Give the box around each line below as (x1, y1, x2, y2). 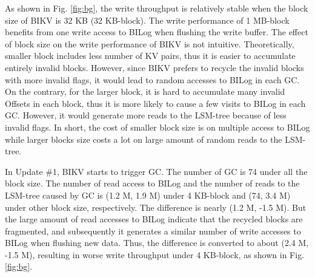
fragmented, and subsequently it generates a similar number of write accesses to (5, 224, 301, 237)
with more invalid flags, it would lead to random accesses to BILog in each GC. (5, 73, 300, 86)
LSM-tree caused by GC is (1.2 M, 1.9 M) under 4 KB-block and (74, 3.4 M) (5, 188, 291, 201)
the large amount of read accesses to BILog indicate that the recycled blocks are (5, 213, 303, 225)
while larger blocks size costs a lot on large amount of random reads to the (5, 132, 282, 145)
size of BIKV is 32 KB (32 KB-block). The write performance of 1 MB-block (5, 13, 290, 26)
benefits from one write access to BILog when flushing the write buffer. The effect (5, 26, 308, 38)
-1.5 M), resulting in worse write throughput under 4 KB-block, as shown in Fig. (5, 248, 305, 261)
